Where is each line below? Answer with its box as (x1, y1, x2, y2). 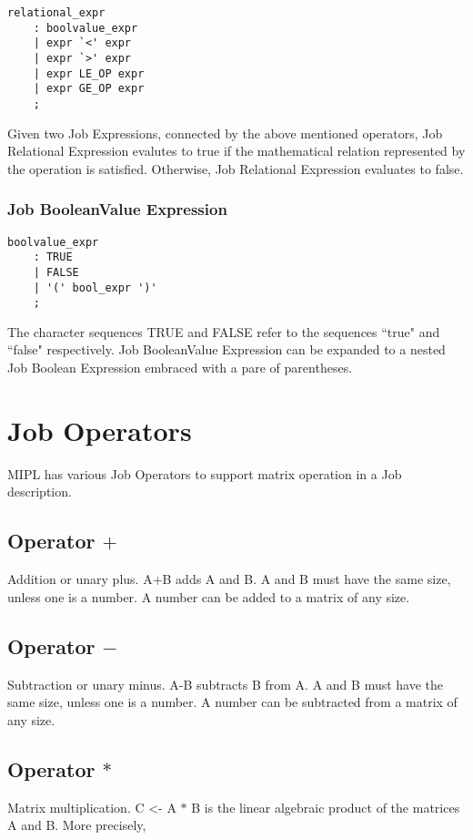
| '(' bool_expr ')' (33, 281, 157, 294)
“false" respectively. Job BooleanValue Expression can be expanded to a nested (7, 340, 446, 359)
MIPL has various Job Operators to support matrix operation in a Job (7, 464, 402, 483)
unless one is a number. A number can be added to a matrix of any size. (7, 587, 410, 606)
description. (7, 482, 72, 501)
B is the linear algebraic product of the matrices (191, 797, 460, 816)
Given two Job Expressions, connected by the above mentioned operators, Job (7, 123, 443, 142)
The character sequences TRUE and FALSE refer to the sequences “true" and (7, 322, 440, 341)
